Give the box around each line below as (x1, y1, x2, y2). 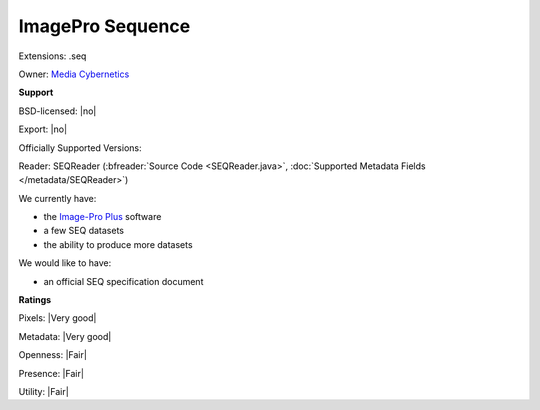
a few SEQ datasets (43, 225, 125, 237)
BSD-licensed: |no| (18, 105, 97, 117)
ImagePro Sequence (18, 15, 191, 37)
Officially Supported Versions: (18, 141, 142, 154)
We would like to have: (18, 257, 112, 269)
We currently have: (18, 192, 97, 204)
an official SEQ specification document (43, 275, 204, 287)
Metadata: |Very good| (18, 330, 112, 342)
